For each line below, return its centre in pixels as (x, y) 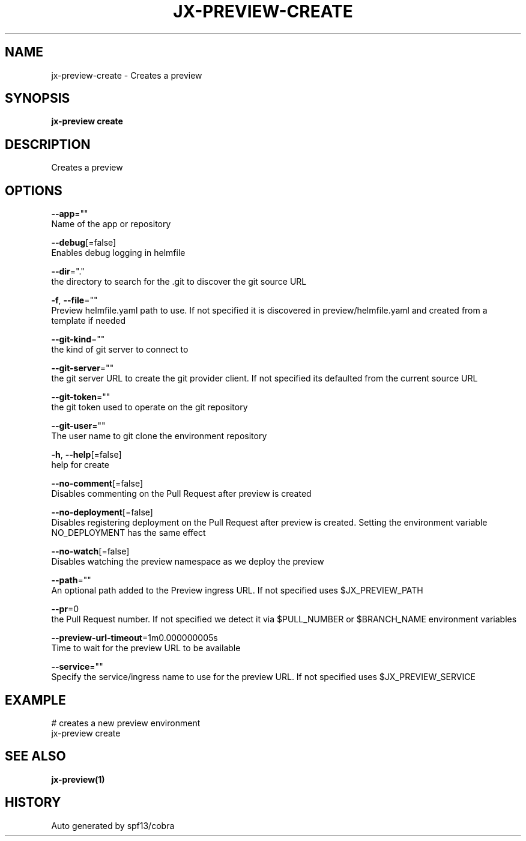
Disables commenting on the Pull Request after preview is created (181, 494)
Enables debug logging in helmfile (118, 253)
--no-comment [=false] (97, 484)
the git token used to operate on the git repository (150, 407)
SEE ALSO (35, 756)
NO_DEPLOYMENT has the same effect (128, 533)
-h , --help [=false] (86, 455)
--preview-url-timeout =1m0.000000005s (135, 638)
